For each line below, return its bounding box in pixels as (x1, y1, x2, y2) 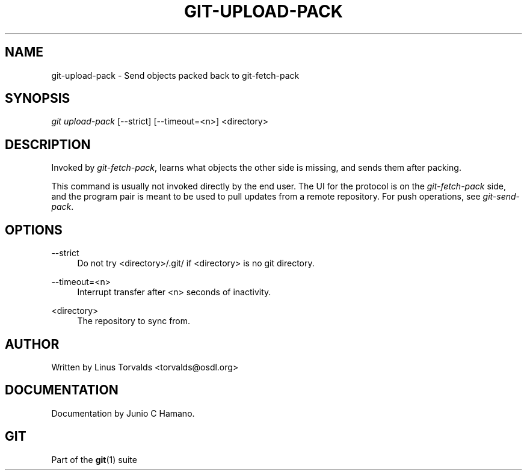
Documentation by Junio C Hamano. (51, 408, 195, 418)
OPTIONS (5, 222, 63, 237)
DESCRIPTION (5, 136, 91, 152)
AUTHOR (5, 336, 60, 352)
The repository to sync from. (77, 316, 191, 326)
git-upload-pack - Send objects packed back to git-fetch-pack (51, 70, 300, 81)
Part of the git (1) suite (51, 454, 137, 465)
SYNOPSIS (5, 91, 70, 106)
